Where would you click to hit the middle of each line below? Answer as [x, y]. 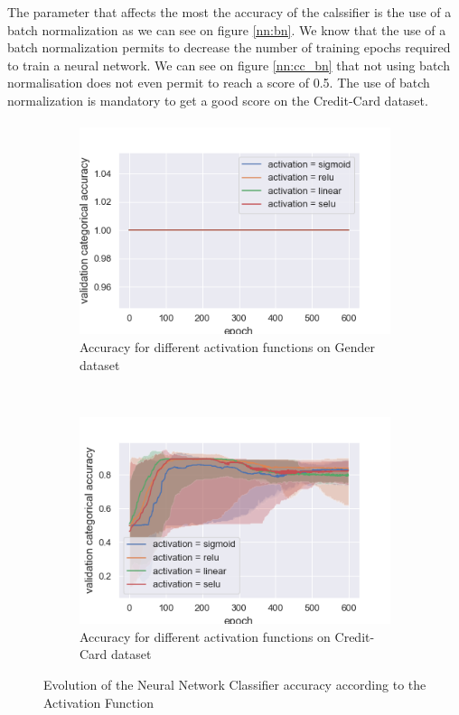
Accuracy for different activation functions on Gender [228, 347]
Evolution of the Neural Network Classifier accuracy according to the [235, 684]
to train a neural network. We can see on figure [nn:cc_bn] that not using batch [229, 65]
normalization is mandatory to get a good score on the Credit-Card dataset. [218, 100]
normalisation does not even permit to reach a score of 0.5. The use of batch [219, 83]
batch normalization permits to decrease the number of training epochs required [229, 47]
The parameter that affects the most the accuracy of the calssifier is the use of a [229, 12]
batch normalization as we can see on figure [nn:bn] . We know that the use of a [227, 29]
